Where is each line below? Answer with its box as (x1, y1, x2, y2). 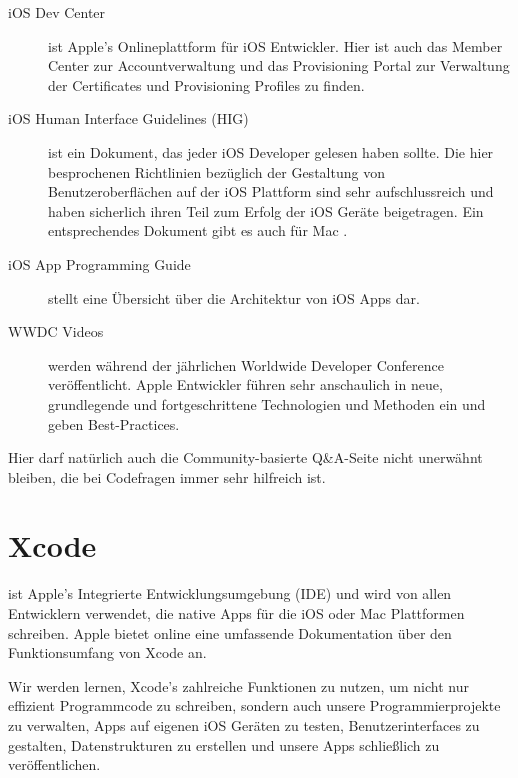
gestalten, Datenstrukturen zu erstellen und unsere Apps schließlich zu (8, 734, 440, 755)
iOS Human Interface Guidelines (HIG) (8, 108, 249, 129)
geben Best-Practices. (48, 413, 180, 434)
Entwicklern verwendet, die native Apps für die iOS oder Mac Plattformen (8, 603, 465, 623)
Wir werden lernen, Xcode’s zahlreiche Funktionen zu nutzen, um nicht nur (8, 675, 469, 696)
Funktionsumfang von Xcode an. (8, 642, 207, 663)
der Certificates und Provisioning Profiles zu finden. (48, 74, 365, 95)
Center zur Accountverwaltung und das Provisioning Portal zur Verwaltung (48, 55, 510, 76)
